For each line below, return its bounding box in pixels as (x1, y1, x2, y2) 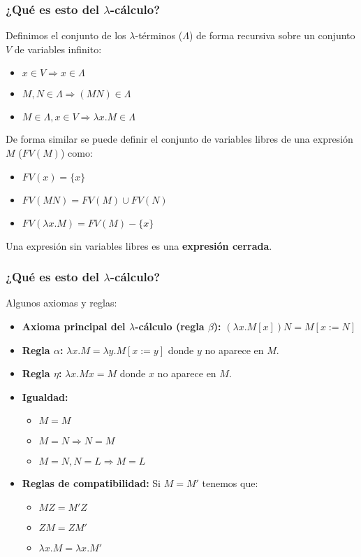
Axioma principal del (22, 319, 126, 333)
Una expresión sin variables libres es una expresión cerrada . (6, 238, 272, 253)
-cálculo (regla (135, 319, 205, 333)
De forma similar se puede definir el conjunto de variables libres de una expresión (6, 132, 353, 146)
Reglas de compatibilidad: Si (22, 476, 161, 491)
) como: (60, 146, 93, 160)
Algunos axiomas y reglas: (6, 295, 117, 310)
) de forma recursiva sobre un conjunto (189, 28, 355, 43)
